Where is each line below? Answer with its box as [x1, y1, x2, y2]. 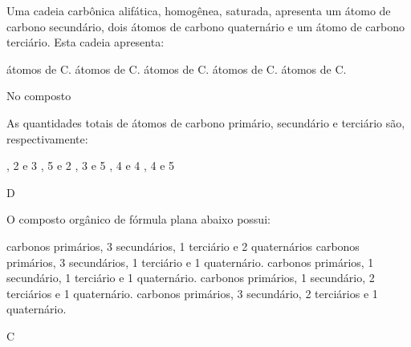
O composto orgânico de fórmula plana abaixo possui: [6, 211, 271, 228]
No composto [6, 87, 71, 104]
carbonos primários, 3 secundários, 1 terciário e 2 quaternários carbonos [6, 237, 360, 254]
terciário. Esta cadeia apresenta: [6, 34, 165, 50]
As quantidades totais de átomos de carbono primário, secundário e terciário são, [6, 114, 405, 131]
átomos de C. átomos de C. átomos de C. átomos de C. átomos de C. [6, 60, 347, 77]
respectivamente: [6, 130, 88, 147]
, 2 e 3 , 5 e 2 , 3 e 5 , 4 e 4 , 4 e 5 [6, 157, 175, 174]
